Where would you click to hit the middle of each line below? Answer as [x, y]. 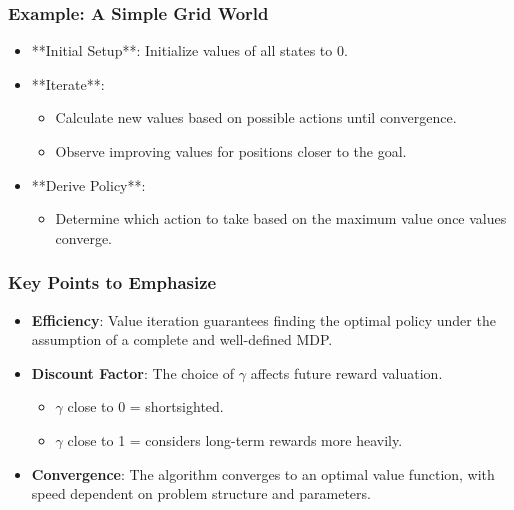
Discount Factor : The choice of [133, 372]
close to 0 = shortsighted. [145, 406]
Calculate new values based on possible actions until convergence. [256, 117]
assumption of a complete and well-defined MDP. [182, 339]
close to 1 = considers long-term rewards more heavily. [235, 439]
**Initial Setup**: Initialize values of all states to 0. [189, 50]
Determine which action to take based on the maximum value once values [281, 218]
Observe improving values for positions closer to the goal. [231, 151]
